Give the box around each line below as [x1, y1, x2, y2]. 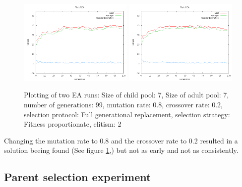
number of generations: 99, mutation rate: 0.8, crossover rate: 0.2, [24, 99, 223, 109]
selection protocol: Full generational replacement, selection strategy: [24, 109, 230, 119]
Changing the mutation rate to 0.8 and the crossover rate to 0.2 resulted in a [4, 135, 238, 145]
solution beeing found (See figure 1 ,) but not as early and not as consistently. [4, 145, 239, 155]
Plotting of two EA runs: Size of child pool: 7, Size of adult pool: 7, [24, 90, 229, 100]
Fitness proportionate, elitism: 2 [24, 119, 121, 129]
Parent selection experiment [4, 169, 151, 185]
